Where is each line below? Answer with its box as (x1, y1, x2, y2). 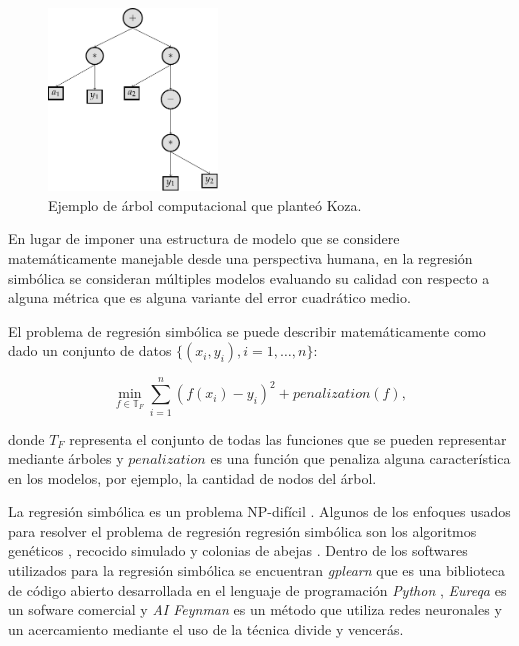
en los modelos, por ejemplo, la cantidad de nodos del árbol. (8, 467, 377, 488)
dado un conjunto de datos (8, 340, 172, 361)
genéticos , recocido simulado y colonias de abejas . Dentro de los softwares (8, 540, 468, 561)
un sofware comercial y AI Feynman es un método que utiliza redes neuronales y (8, 599, 502, 620)
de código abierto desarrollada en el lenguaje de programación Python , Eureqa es (8, 579, 507, 600)
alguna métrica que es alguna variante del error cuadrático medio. (8, 287, 411, 308)
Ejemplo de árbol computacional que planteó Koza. (48, 194, 362, 215)
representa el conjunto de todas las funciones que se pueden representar (69, 428, 507, 449)
